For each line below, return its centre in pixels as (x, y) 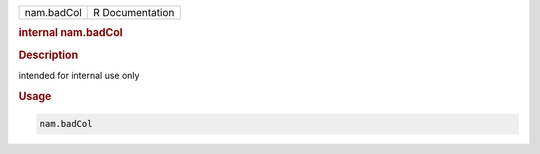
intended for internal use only (79, 75)
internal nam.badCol (71, 33)
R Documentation (134, 12)
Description (48, 55)
